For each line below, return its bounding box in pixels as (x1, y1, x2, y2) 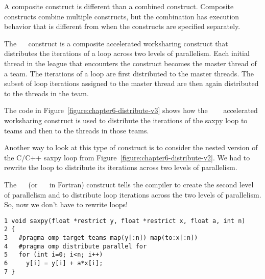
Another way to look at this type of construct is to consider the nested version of (4, 142, 258, 153)
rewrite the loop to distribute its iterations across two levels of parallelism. (4, 162, 237, 173)
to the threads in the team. (4, 88, 89, 98)
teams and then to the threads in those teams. (4, 125, 149, 135)
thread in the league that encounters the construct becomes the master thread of (4, 58, 257, 68)
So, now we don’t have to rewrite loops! (4, 199, 128, 210)
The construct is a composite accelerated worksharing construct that (4, 38, 228, 48)
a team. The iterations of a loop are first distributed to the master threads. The (4, 68, 254, 78)
